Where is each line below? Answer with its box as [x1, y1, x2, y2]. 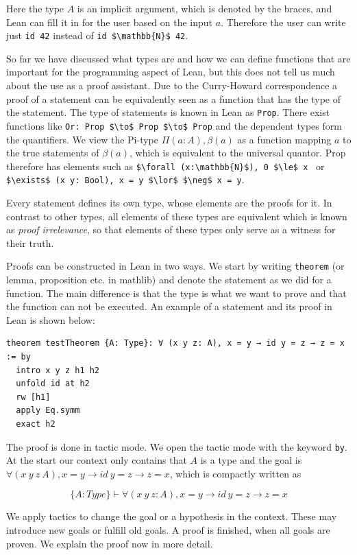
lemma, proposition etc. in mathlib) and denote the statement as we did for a [6, 272, 332, 287]
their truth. [6, 235, 54, 250]
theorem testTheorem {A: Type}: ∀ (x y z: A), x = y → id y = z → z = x [6, 338, 345, 349]
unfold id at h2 [16, 379, 90, 389]
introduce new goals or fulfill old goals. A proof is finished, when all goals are [6, 523, 330, 537]
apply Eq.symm [16, 405, 80, 416]
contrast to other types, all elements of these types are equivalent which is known [6, 209, 347, 223]
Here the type [6, 1, 64, 15]
